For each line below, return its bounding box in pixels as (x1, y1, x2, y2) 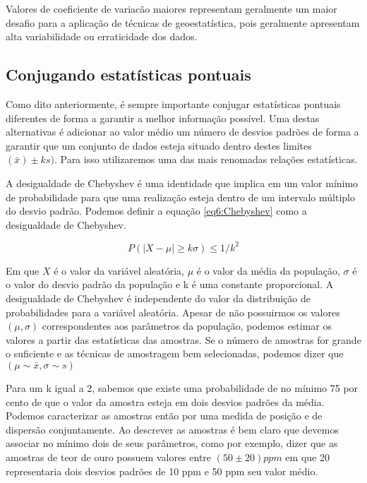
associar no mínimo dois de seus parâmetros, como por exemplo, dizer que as (6, 436, 338, 451)
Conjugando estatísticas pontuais (6, 64, 251, 85)
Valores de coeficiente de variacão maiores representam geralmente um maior (6, 1, 337, 16)
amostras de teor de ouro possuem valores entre (6, 449, 212, 464)
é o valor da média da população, (196, 263, 340, 278)
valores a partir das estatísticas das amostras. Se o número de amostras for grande (6, 332, 361, 347)
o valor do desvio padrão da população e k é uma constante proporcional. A (6, 277, 334, 292)
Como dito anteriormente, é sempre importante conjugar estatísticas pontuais (6, 96, 341, 111)
